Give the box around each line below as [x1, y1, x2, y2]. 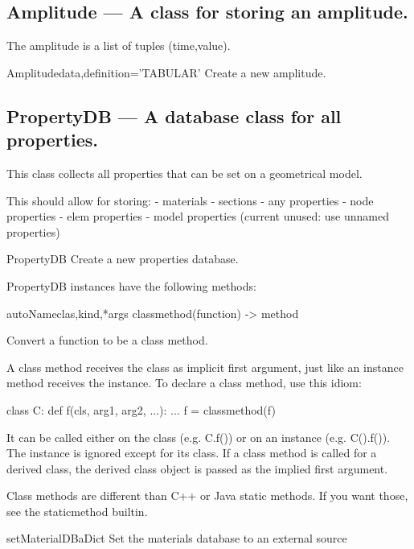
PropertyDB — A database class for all [6, 103, 342, 128]
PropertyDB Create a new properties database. [6, 250, 239, 267]
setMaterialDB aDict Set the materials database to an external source [6, 530, 347, 547]
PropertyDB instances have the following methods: [6, 277, 256, 294]
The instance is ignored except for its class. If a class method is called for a [6, 444, 377, 461]
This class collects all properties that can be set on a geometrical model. [6, 164, 363, 181]
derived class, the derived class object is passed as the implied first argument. [6, 460, 388, 477]
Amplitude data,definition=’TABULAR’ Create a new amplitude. [6, 64, 326, 80]
